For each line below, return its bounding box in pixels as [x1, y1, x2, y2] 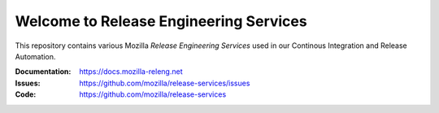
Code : [15, 89, 37, 99]
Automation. [15, 51, 56, 61]
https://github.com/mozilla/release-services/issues [79, 78, 250, 88]
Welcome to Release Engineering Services [15, 12, 308, 30]
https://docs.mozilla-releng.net [79, 67, 183, 76]
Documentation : [15, 67, 72, 76]
